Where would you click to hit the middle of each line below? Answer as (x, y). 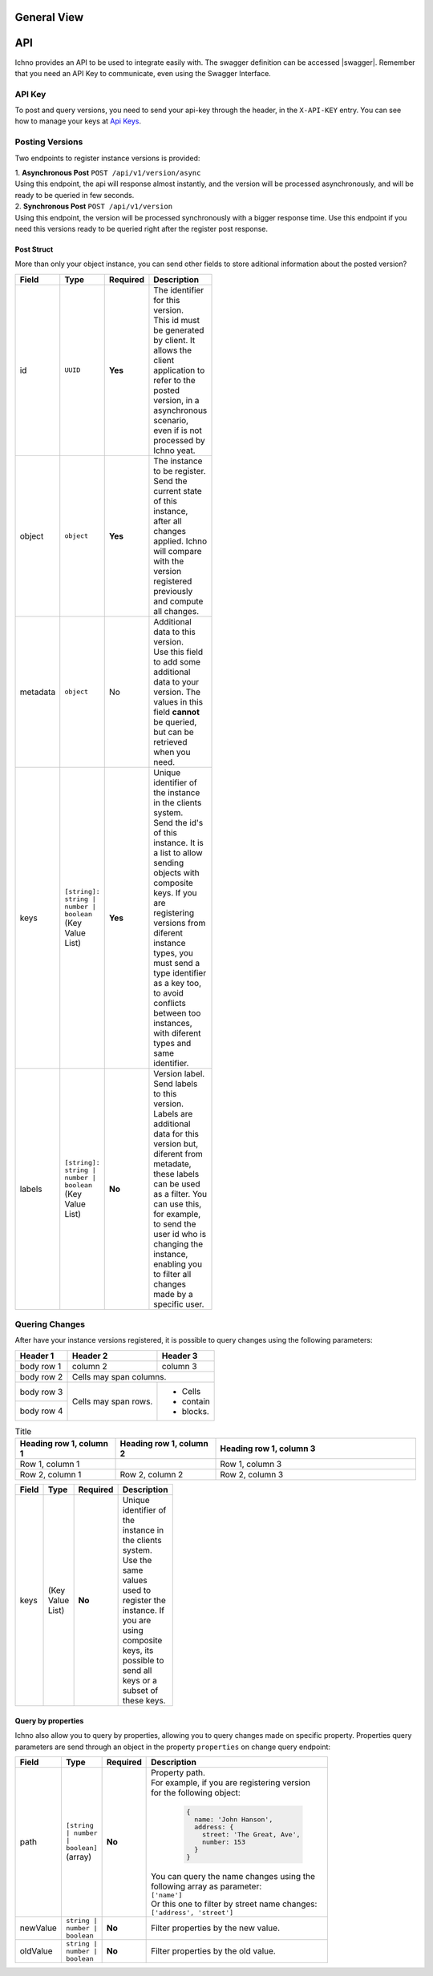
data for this (176, 1133)
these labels (176, 1174)
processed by (179, 440)
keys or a (140, 1681)
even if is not (178, 430)
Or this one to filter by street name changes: (234, 1904)
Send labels (176, 1084)
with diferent (177, 1032)
